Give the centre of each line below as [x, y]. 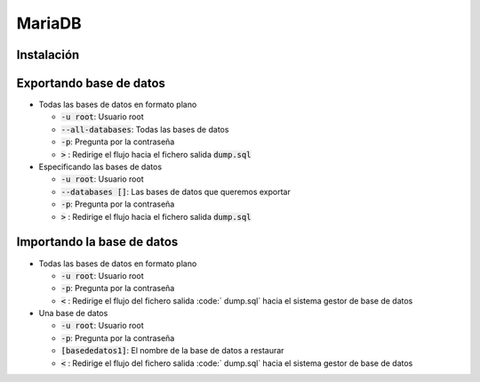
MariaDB [49, 23]
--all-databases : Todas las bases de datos [145, 129]
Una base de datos [73, 313]
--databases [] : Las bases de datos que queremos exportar [176, 191]
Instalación [48, 55]
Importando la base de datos [97, 242]
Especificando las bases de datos [100, 167]
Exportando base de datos [91, 83]
